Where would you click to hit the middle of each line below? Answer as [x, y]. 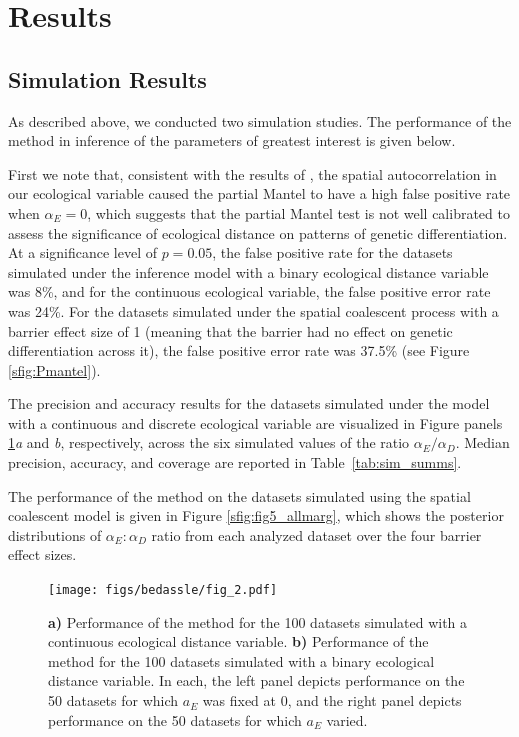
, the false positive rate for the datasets [332, 252]
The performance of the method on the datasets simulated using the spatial [239, 495]
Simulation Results [107, 78]
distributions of [55, 534]
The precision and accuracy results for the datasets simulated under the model [249, 403]
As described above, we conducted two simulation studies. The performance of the [260, 120]
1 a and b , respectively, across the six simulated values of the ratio [209, 442]
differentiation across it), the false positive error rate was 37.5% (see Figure [239, 350]
